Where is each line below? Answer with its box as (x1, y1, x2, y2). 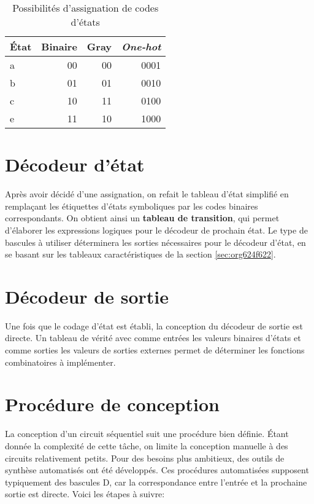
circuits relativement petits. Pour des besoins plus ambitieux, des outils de (5, 451, 285, 464)
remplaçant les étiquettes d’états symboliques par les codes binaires (5, 199, 258, 212)
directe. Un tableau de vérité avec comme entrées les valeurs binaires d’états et (5, 331, 301, 344)
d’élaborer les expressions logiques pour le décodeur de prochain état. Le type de (5, 223, 308, 236)
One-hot (121, 39, 161, 53)
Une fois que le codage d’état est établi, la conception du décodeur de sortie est (5, 319, 304, 332)
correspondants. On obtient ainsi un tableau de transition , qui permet (5, 211, 280, 224)
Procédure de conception (5, 392, 220, 417)
